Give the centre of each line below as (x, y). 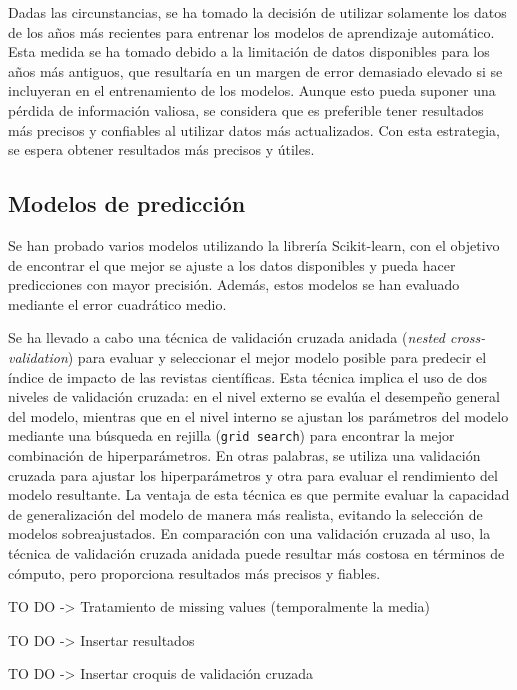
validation (38, 356)
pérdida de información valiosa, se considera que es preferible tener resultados (246, 109)
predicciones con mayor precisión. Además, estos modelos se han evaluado (234, 284)
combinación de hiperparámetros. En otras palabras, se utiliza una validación (244, 454)
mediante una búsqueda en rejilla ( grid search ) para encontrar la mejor (231, 435)
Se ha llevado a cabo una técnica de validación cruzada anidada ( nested (226, 337)
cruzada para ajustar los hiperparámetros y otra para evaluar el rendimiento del (253, 474)
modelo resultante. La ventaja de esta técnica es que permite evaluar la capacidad (259, 494)
